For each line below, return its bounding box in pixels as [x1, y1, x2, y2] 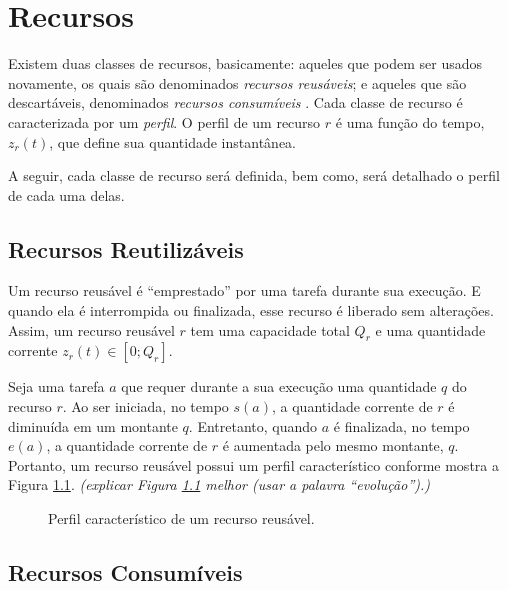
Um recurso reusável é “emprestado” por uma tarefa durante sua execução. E [8, 280, 481, 301]
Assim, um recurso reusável [8, 319, 175, 340]
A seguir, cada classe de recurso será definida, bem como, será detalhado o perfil [8, 165, 500, 186]
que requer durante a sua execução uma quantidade [121, 376, 437, 397]
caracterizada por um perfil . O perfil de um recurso [8, 111, 321, 132]
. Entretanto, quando [188, 415, 318, 436]
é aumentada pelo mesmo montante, [222, 435, 444, 456]
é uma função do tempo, [335, 111, 485, 132]
